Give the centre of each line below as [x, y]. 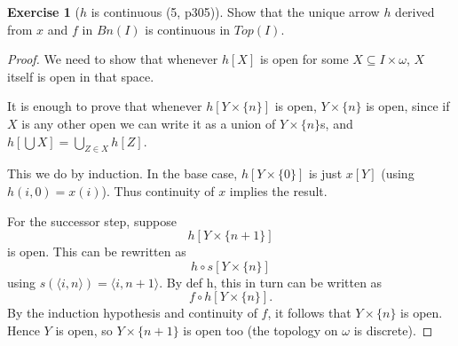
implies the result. [278, 190]
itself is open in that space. [81, 76]
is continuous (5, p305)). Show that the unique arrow [235, 12]
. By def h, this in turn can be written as [271, 282]
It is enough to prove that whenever [105, 106]
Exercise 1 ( [43, 12]
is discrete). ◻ [393, 330]
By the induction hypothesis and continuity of [132, 313]
